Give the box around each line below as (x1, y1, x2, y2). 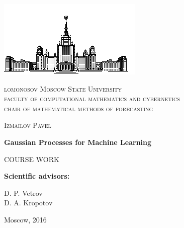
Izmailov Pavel (4, 120, 51, 130)
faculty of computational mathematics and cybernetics (4, 93, 180, 104)
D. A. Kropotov (4, 197, 53, 208)
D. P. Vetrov (4, 187, 43, 198)
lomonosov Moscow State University (4, 83, 122, 94)
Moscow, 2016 (4, 214, 47, 224)
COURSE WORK (4, 154, 59, 164)
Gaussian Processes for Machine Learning (4, 136, 152, 147)
